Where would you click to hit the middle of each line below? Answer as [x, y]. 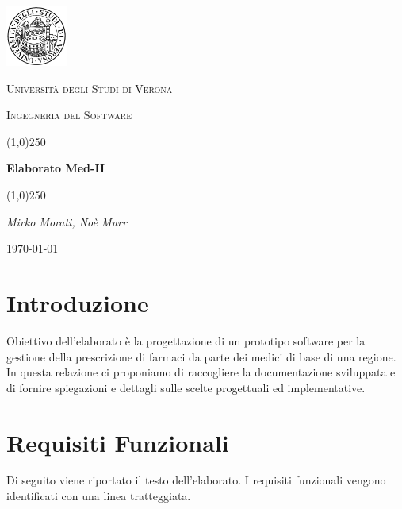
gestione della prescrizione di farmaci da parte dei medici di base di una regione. [201, 356]
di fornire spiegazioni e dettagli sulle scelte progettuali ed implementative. [186, 387]
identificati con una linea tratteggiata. [99, 496]
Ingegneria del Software [69, 115]
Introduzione [78, 303]
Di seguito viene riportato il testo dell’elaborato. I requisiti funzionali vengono [196, 480]
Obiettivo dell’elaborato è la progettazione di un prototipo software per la [186, 340]
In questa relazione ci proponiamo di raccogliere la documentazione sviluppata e [201, 372]
